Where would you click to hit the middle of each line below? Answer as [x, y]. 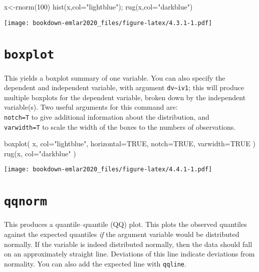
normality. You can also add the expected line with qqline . [95, 263]
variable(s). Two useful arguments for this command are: [91, 107]
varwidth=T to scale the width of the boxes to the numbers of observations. [120, 126]
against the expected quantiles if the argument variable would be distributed [122, 234]
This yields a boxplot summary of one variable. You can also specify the [115, 77]
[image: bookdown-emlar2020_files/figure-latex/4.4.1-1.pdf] [108, 170]
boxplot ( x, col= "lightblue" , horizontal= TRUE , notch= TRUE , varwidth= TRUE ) [130, 144]
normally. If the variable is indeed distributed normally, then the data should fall [128, 244]
